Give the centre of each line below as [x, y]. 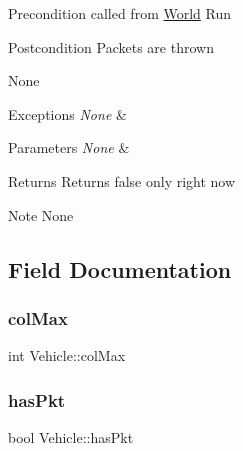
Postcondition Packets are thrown [111, 46]
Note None [41, 214]
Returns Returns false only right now [122, 180]
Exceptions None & [67, 113]
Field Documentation [120, 268]
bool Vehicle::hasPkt [71, 436]
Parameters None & [69, 147]
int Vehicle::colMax [67, 355]
